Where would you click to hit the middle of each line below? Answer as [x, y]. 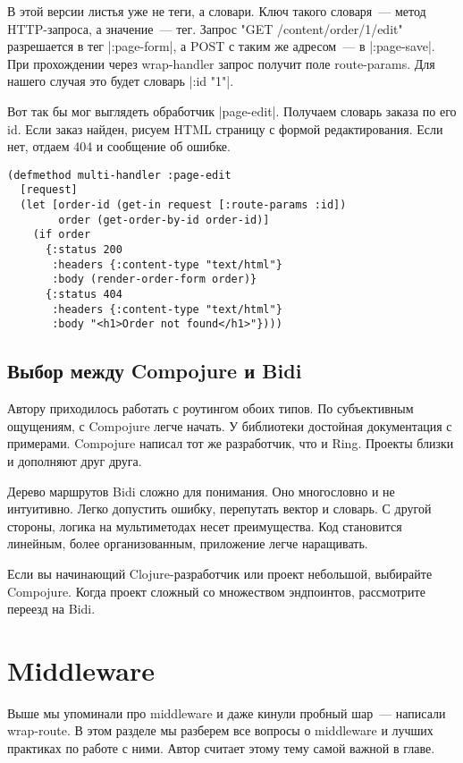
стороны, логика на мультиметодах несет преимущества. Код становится [205, 526]
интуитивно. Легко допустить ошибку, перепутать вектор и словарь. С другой [219, 509]
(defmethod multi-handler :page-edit [119, 175]
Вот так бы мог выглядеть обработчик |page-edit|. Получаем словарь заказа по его [232, 110]
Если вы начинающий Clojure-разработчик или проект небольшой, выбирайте [220, 573]
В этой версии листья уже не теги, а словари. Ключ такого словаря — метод [217, 11]
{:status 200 [84, 250]
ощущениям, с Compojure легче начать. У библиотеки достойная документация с [230, 425]
